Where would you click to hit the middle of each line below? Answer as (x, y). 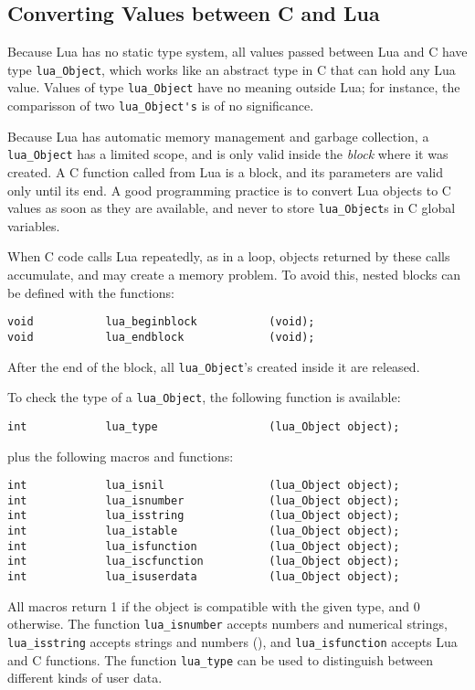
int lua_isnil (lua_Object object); (204, 486)
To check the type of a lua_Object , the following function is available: (204, 397)
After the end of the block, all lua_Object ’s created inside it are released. (214, 366)
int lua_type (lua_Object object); (204, 426)
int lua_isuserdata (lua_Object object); (204, 577)
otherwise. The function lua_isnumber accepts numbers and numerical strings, (227, 624)
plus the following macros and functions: (121, 456)
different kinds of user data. (85, 678)
